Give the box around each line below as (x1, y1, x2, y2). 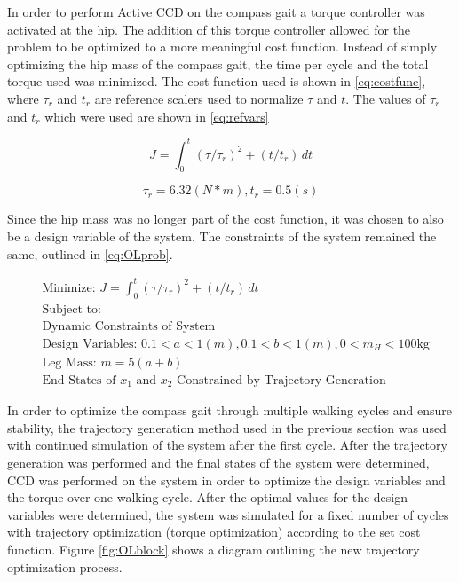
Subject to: (42, 303, 101, 316)
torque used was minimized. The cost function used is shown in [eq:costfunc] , (7, 72, 426, 90)
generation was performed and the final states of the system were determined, (7, 452, 430, 471)
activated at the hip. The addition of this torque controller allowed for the (7, 20, 411, 38)
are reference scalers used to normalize (94, 89, 304, 107)
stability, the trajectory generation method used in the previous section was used (7, 418, 447, 436)
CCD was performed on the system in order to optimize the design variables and (7, 470, 446, 489)
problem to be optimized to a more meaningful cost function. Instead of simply (7, 37, 438, 56)
